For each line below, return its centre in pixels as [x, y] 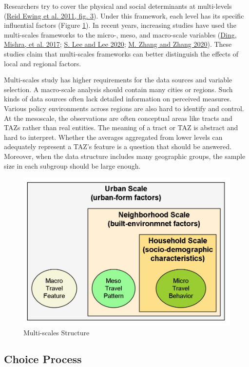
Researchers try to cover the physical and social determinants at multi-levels [118, 6]
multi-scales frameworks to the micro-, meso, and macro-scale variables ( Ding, [120, 34]
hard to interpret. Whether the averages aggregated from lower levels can [113, 137]
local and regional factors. [43, 63]
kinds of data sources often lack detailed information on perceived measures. [118, 99]
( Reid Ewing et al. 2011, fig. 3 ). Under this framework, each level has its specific [124, 15]
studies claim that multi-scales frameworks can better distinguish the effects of [121, 53]
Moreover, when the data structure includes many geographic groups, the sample [125, 156]
